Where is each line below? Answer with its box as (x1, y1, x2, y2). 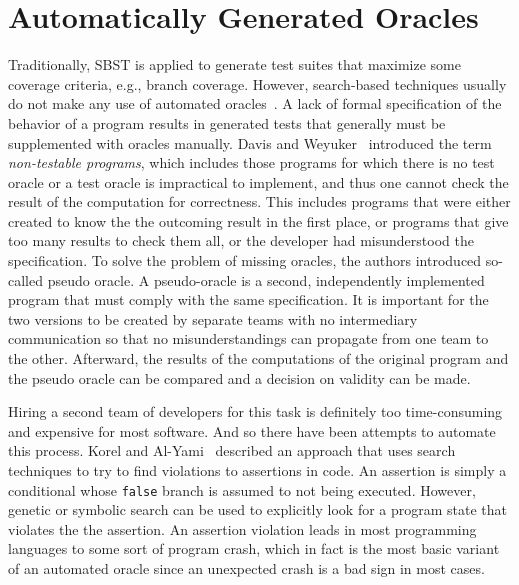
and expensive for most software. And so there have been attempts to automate (8, 420, 496, 441)
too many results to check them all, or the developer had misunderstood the (8, 230, 474, 251)
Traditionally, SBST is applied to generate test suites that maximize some (8, 54, 461, 75)
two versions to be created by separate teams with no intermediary (8, 308, 418, 329)
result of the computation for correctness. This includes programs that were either (8, 191, 511, 212)
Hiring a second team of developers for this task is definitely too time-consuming (8, 401, 503, 422)
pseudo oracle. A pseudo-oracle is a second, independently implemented (47, 269, 485, 290)
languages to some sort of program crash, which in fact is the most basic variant (8, 538, 500, 559)
